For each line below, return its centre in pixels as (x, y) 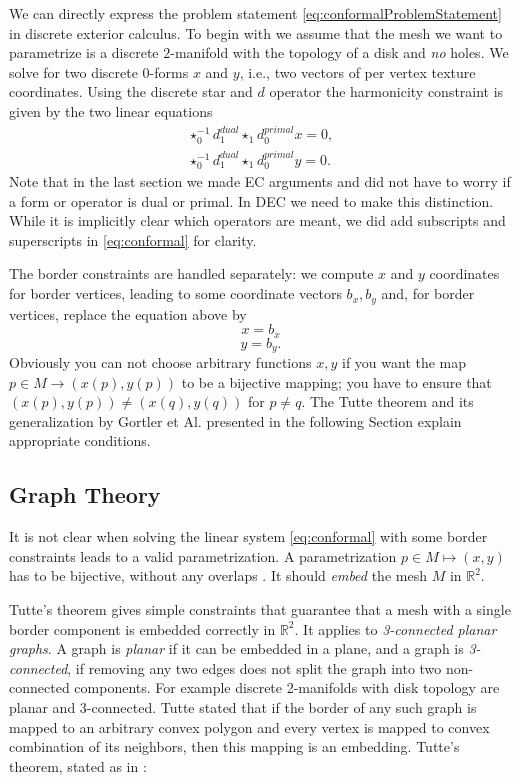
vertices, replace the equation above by (128, 313)
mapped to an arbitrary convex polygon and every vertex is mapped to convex (249, 726)
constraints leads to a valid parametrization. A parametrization (203, 555)
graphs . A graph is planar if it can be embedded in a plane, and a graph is (236, 648)
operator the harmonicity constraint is (386, 91)
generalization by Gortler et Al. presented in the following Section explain (235, 420)
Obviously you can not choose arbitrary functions (160, 362)
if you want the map (404, 362)
